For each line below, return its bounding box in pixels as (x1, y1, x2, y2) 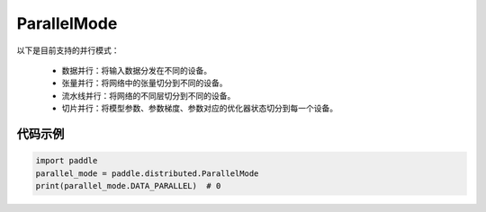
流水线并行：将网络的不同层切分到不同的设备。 (61, 90, 236, 101)
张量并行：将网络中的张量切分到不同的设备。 (61, 77, 228, 89)
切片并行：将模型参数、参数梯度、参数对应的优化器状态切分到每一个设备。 (61, 103, 337, 114)
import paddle (35, 155, 98, 166)
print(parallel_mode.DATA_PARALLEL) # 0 (35, 181, 221, 190)
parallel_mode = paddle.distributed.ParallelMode (35, 168, 259, 179)
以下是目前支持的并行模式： (16, 45, 120, 56)
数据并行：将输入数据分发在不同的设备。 (61, 65, 211, 75)
